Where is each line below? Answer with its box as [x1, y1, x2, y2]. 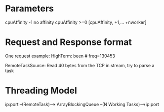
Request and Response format [5, 37, 132, 48]
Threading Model [5, 85, 78, 96]
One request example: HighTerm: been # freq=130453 [5, 53, 115, 59]
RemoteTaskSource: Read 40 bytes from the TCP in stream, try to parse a [5, 62, 155, 68]
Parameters [5, 3, 54, 14]
